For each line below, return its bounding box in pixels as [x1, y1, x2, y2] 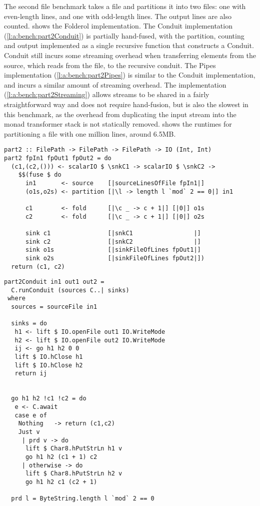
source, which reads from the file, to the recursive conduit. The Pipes [4, 60, 216, 70]
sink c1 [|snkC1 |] [25, 229, 201, 237]
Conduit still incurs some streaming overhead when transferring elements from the [4, 50, 256, 60]
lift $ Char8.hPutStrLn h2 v [25, 470, 122, 477]
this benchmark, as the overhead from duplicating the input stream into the [4, 109, 236, 119]
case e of [14, 411, 47, 419]
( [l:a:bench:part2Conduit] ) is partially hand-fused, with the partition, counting [4, 30, 244, 41]
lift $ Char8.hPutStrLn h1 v [25, 445, 122, 452]
